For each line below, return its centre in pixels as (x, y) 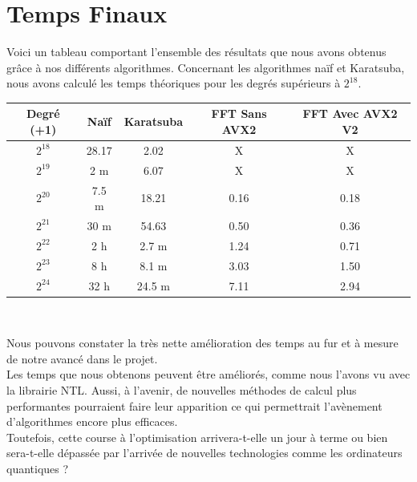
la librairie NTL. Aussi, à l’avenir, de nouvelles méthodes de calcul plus (182, 389)
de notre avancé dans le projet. (82, 358)
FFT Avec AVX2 (350, 113)
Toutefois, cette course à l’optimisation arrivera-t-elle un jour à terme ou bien (197, 437)
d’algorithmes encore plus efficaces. (92, 421)
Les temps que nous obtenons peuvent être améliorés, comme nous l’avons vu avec (208, 374)
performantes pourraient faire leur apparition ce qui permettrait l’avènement (194, 405)
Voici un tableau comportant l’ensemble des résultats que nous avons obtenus (196, 52)
